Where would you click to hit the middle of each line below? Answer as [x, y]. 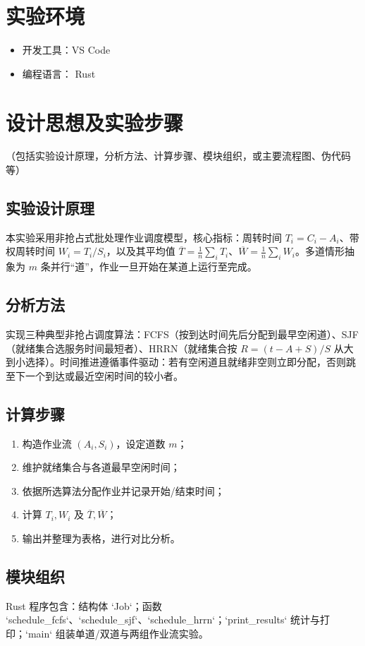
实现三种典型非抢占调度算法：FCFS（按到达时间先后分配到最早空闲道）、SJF [182, 334]
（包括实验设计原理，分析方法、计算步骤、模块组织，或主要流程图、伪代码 [178, 156]
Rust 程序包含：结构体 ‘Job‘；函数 [84, 605]
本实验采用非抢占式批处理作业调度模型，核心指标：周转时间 [144, 237]
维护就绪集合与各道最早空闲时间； [101, 467]
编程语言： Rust [59, 73]
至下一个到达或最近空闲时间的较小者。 [94, 375]
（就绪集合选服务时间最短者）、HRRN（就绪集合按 [122, 348]
